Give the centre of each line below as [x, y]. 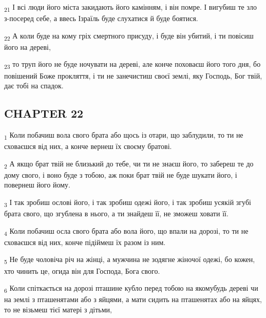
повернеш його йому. [37, 185]
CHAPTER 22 [44, 113]
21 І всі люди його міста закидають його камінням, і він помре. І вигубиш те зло [131, 7]
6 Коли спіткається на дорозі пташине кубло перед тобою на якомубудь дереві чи [131, 288]
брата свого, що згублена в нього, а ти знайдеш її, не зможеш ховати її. [116, 213]
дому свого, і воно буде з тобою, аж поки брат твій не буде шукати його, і [121, 174]
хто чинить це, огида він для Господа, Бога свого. [82, 270]
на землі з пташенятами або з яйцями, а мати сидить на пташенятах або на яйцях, [133, 299]
